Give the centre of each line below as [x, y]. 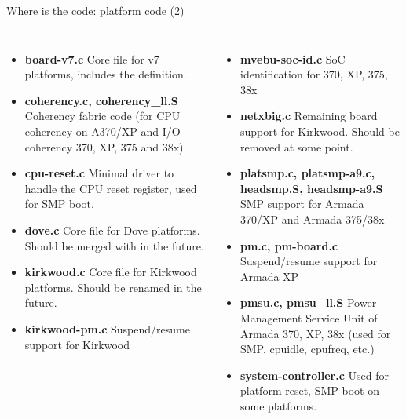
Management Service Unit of [309, 317]
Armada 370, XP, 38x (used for [316, 333]
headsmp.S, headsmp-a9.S [312, 188]
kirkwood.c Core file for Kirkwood [111, 272]
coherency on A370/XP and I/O [102, 131]
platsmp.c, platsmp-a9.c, [308, 173]
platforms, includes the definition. [106, 74]
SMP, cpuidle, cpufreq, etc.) [307, 349]
